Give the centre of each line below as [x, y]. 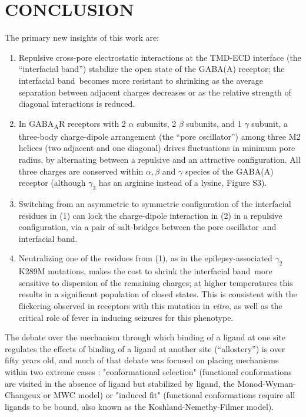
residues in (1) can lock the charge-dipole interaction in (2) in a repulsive [150, 215]
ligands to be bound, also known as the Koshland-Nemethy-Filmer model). [139, 406]
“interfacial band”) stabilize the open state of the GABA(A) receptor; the [152, 69]
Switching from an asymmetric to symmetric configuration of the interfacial [155, 203]
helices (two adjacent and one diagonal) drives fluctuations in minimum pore [157, 148]
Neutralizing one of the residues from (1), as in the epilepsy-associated [145, 258]
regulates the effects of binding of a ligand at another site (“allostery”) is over [145, 348]
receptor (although [52, 183]
